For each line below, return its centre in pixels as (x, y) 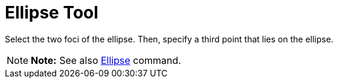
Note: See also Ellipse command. (106, 60)
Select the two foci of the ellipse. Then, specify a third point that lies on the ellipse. (169, 39)
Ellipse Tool (52, 13)
